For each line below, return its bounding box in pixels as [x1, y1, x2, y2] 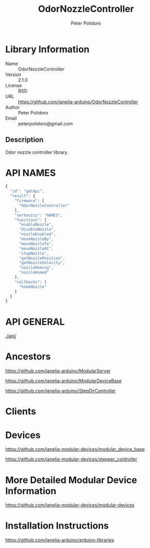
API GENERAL [5, 316, 65, 328]
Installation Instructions [5, 520, 109, 532]
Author [5, 104, 20, 110]
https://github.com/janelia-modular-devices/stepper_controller [5, 456, 137, 462]
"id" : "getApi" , [10, 188, 45, 194]
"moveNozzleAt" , [18, 246, 54, 251]
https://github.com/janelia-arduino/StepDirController [5, 388, 116, 394]
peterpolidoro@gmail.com [18, 120, 73, 126]
